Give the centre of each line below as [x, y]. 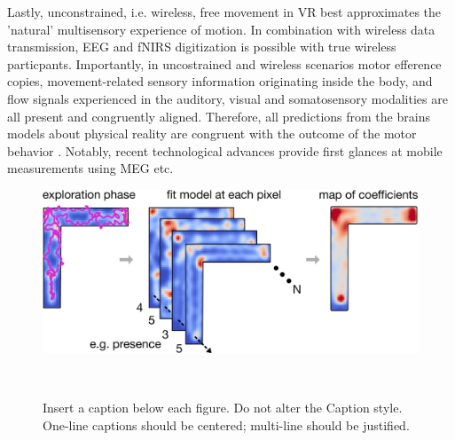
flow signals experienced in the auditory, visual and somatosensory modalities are [227, 98]
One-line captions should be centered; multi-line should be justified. [226, 424]
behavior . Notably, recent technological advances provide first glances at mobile [225, 150]
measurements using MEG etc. [90, 168]
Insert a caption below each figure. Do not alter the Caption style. [223, 407]
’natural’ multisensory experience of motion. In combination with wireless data [221, 29]
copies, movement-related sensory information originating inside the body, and [220, 81]
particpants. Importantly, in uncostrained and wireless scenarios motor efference [224, 63]
